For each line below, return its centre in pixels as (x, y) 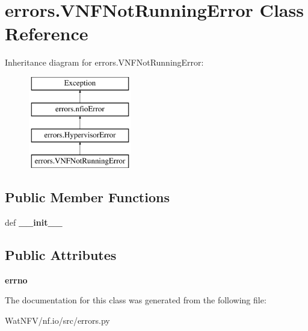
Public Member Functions (87, 197)
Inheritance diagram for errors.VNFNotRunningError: (104, 62)
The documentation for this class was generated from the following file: (136, 300)
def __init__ (34, 222)
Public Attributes (61, 254)
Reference (47, 33)
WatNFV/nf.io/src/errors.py (57, 320)
